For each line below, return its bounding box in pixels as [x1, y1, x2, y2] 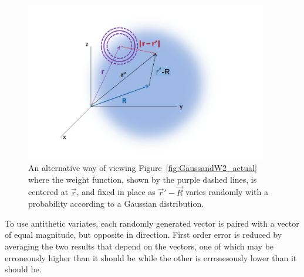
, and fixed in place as [76, 186, 156, 198]
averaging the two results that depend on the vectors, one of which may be [5, 240, 274, 252]
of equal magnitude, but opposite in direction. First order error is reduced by [5, 228, 282, 241]
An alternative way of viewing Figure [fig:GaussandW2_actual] [28, 162, 257, 174]
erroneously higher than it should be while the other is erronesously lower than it [5, 251, 297, 264]
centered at [28, 186, 69, 198]
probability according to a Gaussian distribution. [28, 197, 204, 210]
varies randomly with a [185, 186, 268, 198]
